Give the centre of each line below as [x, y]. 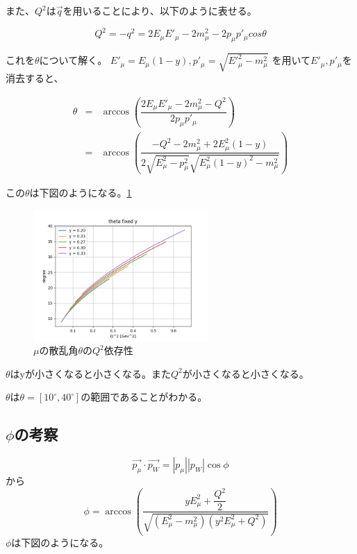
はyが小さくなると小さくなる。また [90, 373]
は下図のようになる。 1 [81, 192]
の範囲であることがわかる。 [144, 397]
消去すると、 [35, 78]
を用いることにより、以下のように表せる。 [160, 10]
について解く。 [73, 60]
